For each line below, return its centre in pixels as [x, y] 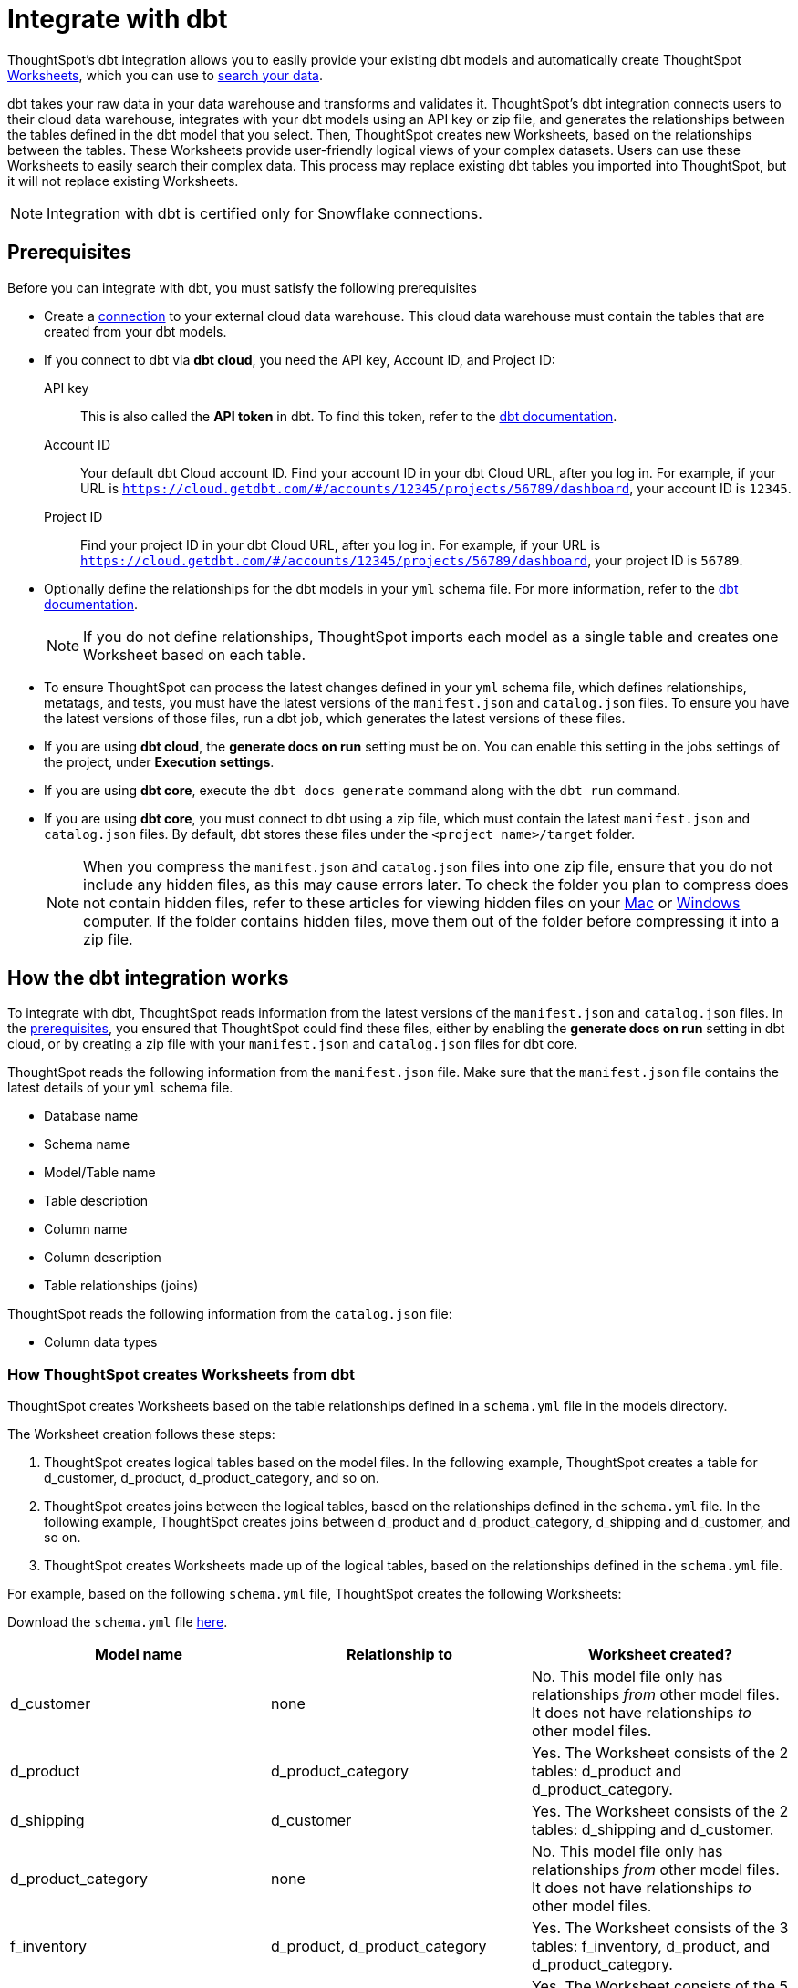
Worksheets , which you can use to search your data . [166, 75]
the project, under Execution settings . [159, 761]
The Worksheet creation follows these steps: [141, 1434]
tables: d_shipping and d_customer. [653, 1830]
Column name [86, 1229]
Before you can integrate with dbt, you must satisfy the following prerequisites [242, 287]
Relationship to [399, 1655]
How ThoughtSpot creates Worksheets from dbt [181, 1374]
